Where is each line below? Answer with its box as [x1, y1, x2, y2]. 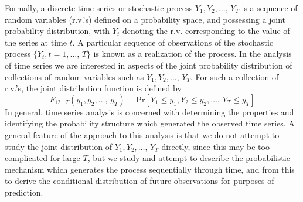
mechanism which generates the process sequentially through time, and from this [5, 163, 295, 175]
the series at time [5, 36, 67, 48]
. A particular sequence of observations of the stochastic [72, 36, 273, 48]
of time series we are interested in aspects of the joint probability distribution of [5, 59, 292, 71]
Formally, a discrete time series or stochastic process [5, 2, 193, 13]
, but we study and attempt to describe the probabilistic [87, 152, 290, 164]
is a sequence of [241, 2, 298, 13]
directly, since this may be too [161, 140, 270, 152]
